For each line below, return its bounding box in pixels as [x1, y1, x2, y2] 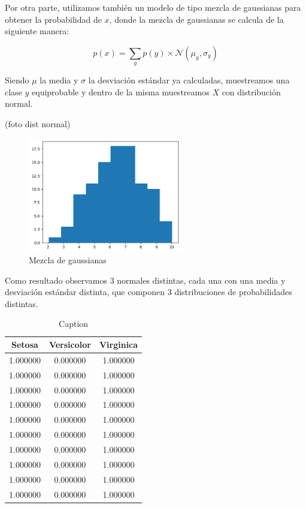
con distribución [222, 85, 281, 98]
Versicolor [49, 338, 91, 351]
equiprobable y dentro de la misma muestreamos [32, 85, 210, 98]
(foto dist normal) [5, 117, 71, 130]
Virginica [99, 338, 138, 351]
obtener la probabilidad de [5, 13, 102, 25]
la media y [40, 74, 78, 86]
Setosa [11, 338, 38, 351]
